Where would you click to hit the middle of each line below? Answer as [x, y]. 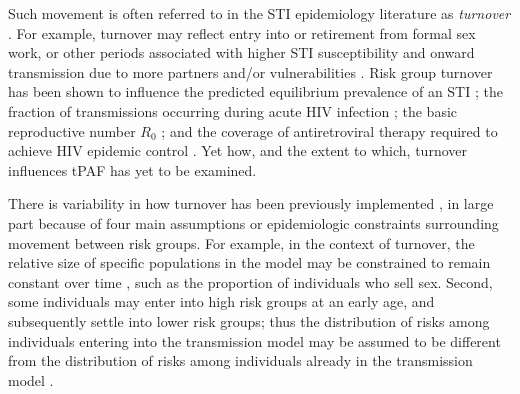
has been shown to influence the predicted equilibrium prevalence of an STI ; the [255, 91]
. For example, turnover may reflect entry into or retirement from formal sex [242, 32]
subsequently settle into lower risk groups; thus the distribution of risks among [249, 320]
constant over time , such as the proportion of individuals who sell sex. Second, [250, 281]
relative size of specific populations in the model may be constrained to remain [249, 262]
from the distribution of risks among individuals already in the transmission [240, 360]
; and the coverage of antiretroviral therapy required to [329, 130]
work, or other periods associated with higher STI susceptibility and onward [241, 52]
